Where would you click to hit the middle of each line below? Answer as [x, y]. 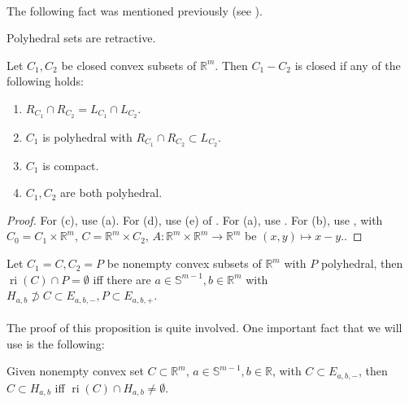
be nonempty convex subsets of [184, 263]
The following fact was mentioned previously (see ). [135, 10]
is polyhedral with [87, 136]
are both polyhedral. [111, 193]
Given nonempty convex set [75, 371]
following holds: [45, 81]
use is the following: [56, 343]
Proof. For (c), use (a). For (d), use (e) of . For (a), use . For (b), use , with [195, 219]
